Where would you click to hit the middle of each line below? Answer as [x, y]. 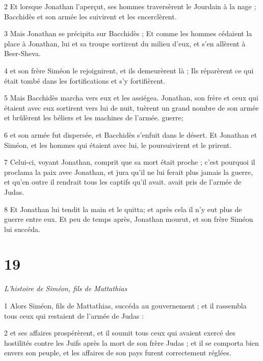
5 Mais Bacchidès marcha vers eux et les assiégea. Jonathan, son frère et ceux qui [131, 98]
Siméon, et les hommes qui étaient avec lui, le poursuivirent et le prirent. [118, 145]
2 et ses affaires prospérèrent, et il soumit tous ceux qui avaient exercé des [120, 333]
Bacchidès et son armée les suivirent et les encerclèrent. [90, 16]
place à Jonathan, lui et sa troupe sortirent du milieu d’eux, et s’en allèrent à [125, 43]
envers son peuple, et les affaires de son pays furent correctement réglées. [118, 353]
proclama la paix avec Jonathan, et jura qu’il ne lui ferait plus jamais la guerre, [128, 172]
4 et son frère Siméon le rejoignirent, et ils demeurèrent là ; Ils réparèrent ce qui [129, 70]
